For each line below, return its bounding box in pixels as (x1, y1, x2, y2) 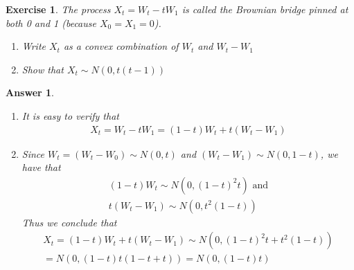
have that (21, 160, 61, 174)
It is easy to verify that (21, 108, 119, 123)
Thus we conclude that (21, 215, 117, 229)
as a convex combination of (63, 39, 179, 53)
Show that (21, 62, 64, 76)
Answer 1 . (6, 85, 54, 100)
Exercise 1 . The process (6, 2, 111, 16)
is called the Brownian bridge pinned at (182, 2, 348, 16)
